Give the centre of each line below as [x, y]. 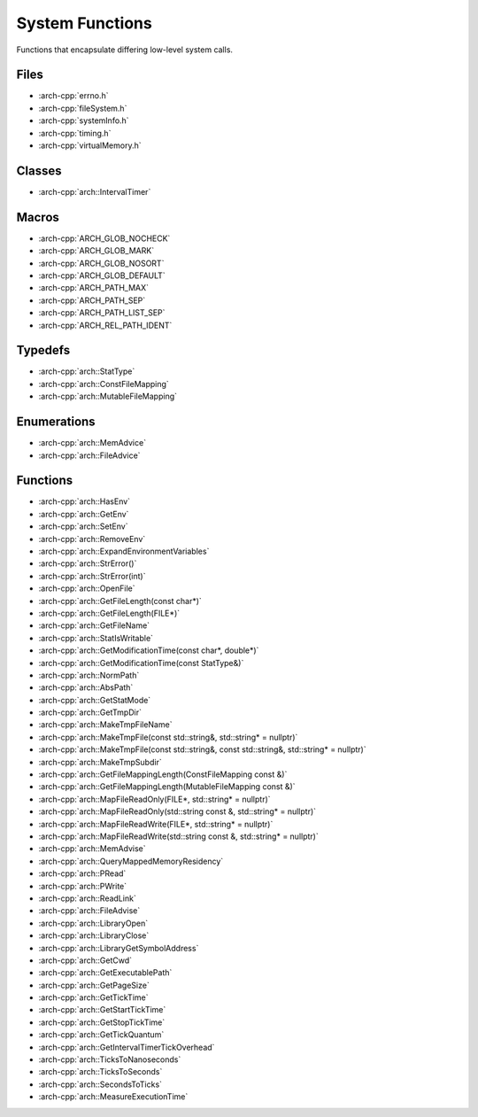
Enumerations [56, 422]
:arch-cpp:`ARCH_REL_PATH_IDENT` [105, 325]
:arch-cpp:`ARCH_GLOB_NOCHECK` [104, 238]
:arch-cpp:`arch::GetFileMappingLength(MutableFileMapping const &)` [167, 787]
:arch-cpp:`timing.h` [75, 133]
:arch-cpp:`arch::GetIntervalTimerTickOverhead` [127, 1047]
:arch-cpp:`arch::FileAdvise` [89, 911]
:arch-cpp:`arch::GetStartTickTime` [102, 1010]
